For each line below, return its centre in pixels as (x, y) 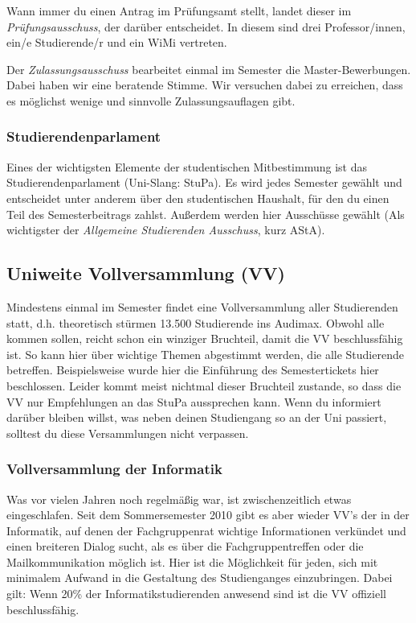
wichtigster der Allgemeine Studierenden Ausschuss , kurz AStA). (166, 230)
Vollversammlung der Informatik (114, 469)
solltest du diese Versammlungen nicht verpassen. (128, 433)
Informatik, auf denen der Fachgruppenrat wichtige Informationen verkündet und (206, 530)
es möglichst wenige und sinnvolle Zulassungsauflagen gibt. (151, 100)
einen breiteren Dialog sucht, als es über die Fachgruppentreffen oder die (185, 546)
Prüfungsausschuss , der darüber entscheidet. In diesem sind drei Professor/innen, (206, 26)
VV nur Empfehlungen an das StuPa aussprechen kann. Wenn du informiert (194, 401)
